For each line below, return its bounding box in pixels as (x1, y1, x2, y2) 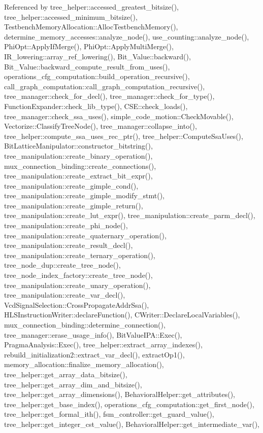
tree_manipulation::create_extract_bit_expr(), (4, 170, 153, 181)
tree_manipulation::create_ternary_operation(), (4, 249, 155, 260)
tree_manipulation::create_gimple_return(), (4, 200, 143, 210)
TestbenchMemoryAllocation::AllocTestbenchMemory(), (4, 21, 178, 32)
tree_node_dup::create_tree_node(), (4, 260, 121, 270)
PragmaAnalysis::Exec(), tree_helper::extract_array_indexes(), (4, 339, 203, 350)
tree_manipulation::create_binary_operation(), (4, 150, 153, 161)
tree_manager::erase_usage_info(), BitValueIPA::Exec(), (4, 329, 182, 340)
